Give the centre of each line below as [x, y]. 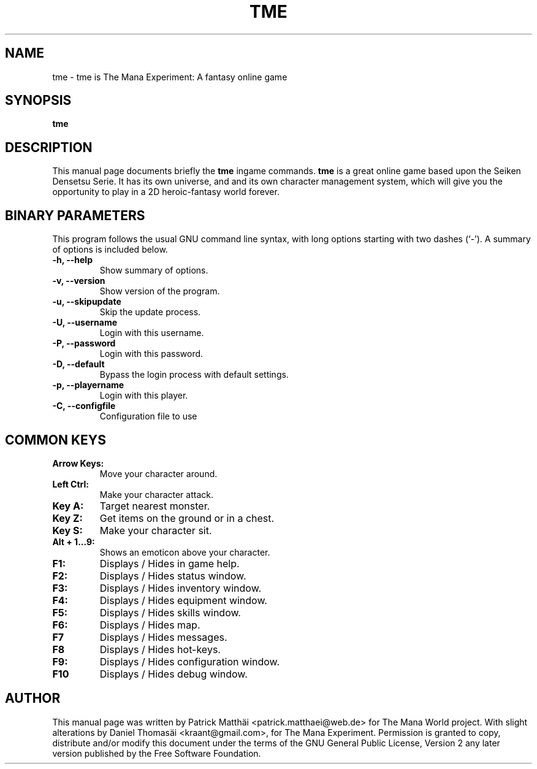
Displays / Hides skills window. [170, 612]
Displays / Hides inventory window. [181, 588]
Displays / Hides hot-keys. [160, 649]
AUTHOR [33, 698]
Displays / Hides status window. [173, 576]
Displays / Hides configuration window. [190, 661]
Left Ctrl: [70, 484]
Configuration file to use [148, 416]
